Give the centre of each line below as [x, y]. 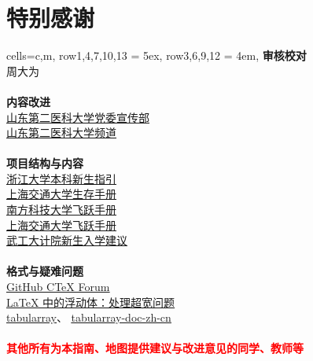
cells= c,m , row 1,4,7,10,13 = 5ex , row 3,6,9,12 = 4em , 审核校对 [156, 55]
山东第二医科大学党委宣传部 [78, 117]
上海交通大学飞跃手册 [61, 225]
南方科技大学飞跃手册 [61, 210]
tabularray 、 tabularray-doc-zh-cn [89, 317]
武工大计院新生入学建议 [67, 240]
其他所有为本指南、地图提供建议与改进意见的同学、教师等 [155, 348]
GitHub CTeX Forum [58, 287]
